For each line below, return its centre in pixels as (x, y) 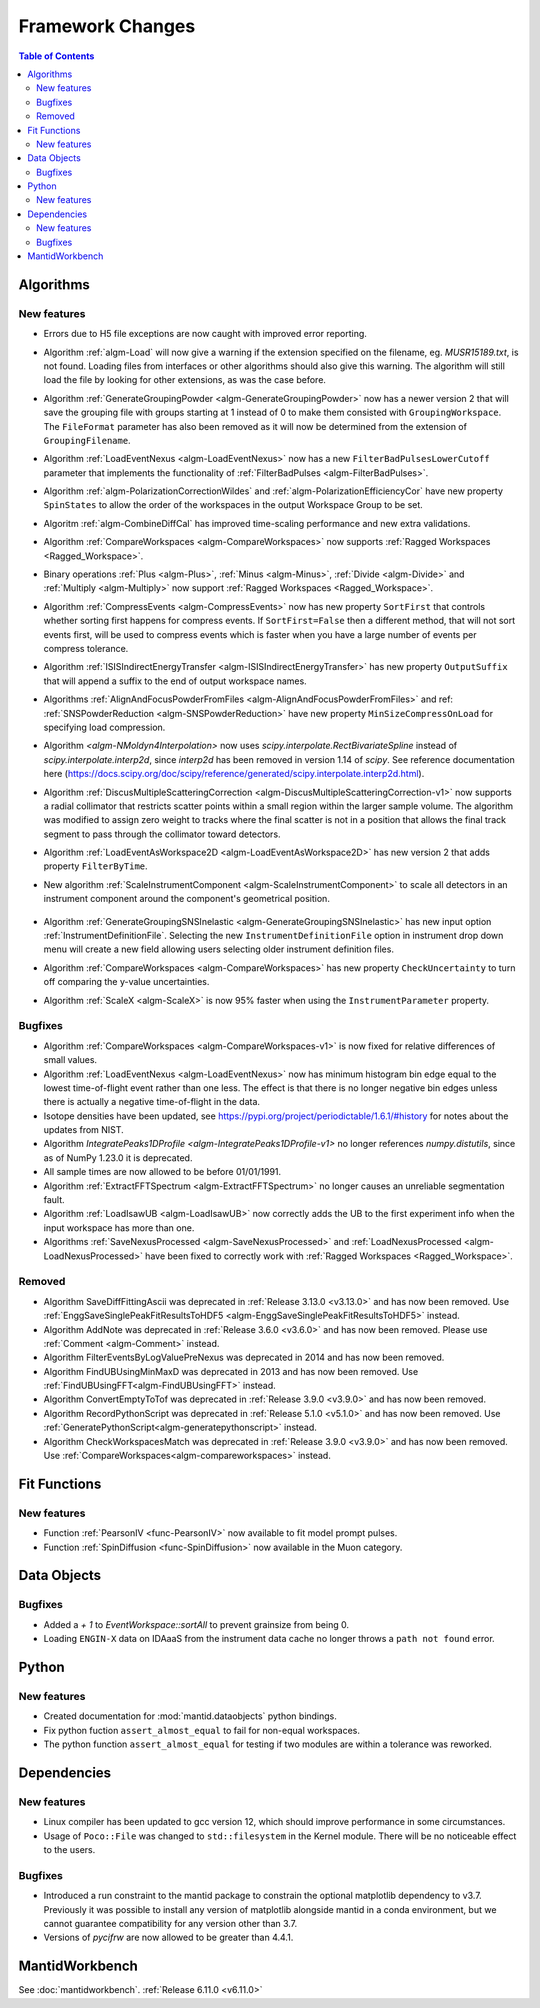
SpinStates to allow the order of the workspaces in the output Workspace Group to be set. (233, 505)
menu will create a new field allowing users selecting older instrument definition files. (219, 949)
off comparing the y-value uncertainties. (126, 982)
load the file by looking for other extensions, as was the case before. (185, 380)
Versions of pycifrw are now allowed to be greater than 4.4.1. (168, 1937)
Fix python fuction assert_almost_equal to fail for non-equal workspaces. (201, 1730)
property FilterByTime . (96, 866)
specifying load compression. (104, 727)
